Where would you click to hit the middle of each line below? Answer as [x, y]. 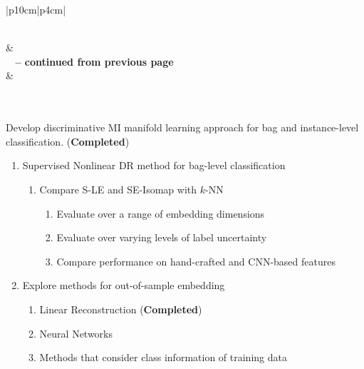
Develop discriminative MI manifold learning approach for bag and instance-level [182, 127]
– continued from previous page [94, 61]
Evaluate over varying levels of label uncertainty [162, 237]
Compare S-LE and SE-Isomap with [118, 189]
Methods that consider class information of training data [163, 357]
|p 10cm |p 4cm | [36, 9]
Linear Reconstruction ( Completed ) [121, 309]
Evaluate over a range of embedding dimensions [161, 213]
